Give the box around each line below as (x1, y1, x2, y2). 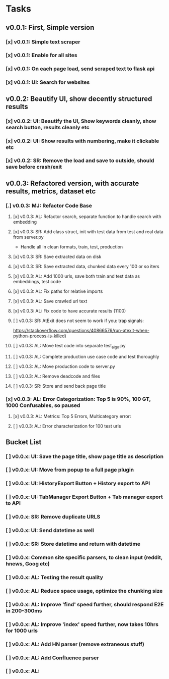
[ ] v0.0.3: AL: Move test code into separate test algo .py (13, 343, 126, 350)
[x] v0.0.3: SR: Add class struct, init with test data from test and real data (13, 229, 164, 235)
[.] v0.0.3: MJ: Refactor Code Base (6, 202, 92, 209)
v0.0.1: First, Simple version (6, 23, 95, 32)
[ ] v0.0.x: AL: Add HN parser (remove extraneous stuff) (6, 641, 145, 648)
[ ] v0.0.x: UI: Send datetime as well (6, 527, 95, 534)
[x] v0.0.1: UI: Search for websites (6, 79, 90, 86)
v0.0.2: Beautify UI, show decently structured (6, 94, 152, 103)
